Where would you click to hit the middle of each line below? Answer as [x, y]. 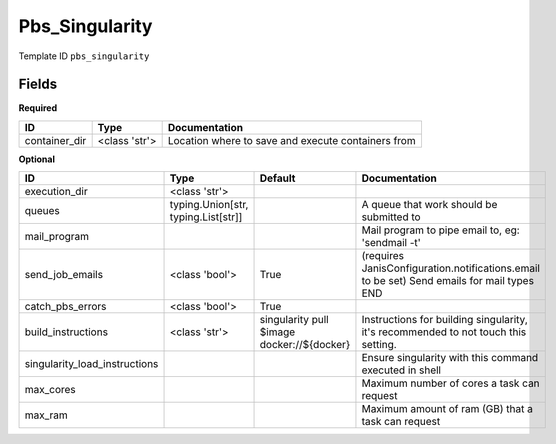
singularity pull [294, 320]
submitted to [391, 217]
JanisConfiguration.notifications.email [450, 268]
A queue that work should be [429, 205]
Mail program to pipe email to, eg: [440, 230]
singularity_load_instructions [91, 364]
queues [42, 211]
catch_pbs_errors [65, 307]
